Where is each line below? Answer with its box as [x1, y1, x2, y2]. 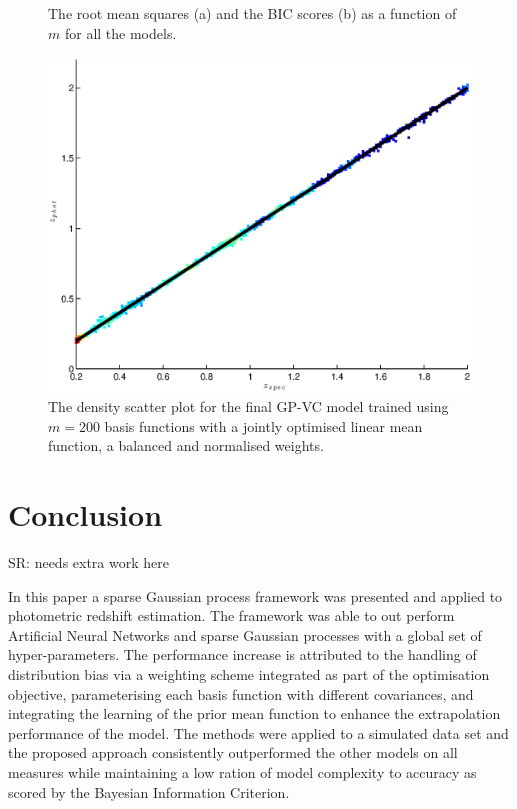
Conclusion [8, 494, 163, 535]
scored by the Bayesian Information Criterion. [8, 781, 290, 802]
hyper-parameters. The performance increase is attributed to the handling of [8, 644, 477, 665]
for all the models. [64, 22, 177, 43]
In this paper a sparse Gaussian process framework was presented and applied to [8, 585, 503, 606]
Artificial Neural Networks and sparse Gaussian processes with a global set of [8, 624, 482, 645]
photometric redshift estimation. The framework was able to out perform [8, 605, 455, 626]
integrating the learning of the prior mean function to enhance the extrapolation [8, 703, 501, 724]
